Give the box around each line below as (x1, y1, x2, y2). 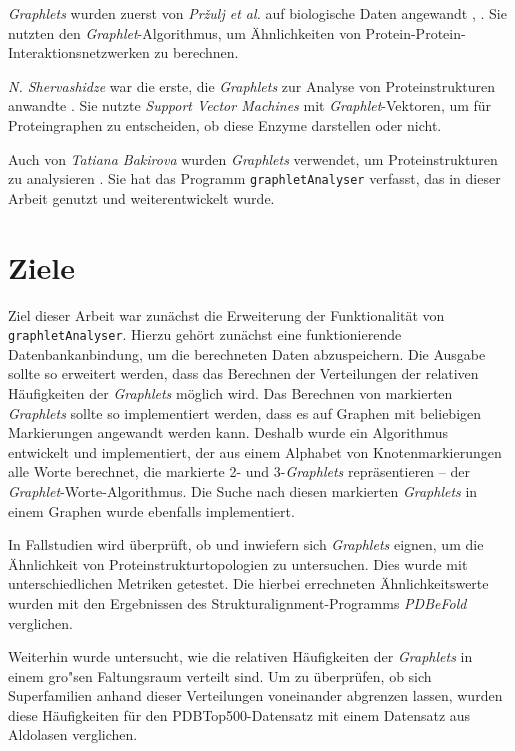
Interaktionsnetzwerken (8, 42, 150, 63)
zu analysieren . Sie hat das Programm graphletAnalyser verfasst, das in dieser (8, 168, 501, 189)
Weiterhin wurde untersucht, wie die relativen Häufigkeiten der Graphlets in (8, 646, 473, 667)
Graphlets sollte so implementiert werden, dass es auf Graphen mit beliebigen (8, 402, 482, 423)
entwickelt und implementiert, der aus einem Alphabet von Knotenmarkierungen (8, 441, 502, 462)
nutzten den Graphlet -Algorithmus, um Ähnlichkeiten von (8, 22, 361, 43)
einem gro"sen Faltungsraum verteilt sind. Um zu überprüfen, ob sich (8, 665, 432, 686)
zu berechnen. (154, 42, 239, 63)
